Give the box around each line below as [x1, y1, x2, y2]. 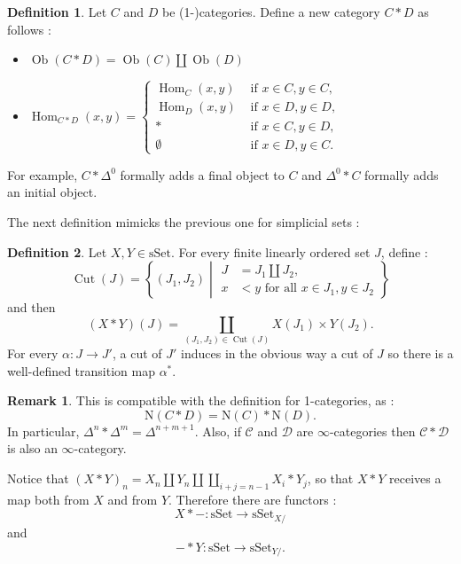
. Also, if [194, 421, 241, 440]
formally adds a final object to [120, 165, 285, 184]
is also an [7, 439, 58, 458]
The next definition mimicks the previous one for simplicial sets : [7, 212, 360, 231]
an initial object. [7, 183, 98, 201]
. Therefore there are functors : [168, 490, 337, 508]
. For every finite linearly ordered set [170, 242, 371, 261]
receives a [388, 469, 441, 488]
